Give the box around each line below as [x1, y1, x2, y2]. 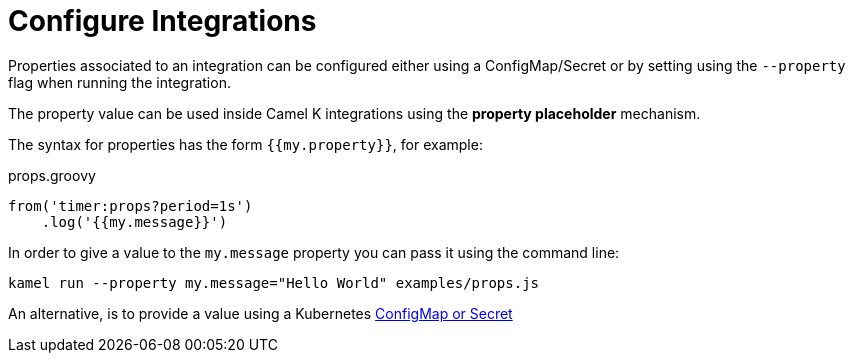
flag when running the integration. [8, 73, 231, 91]
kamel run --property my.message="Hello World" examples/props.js [8, 274, 540, 291]
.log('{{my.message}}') [41, 213, 228, 230]
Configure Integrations [8, 4, 317, 38]
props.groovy [8, 166, 96, 184]
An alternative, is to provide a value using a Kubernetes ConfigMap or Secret [8, 304, 513, 322]
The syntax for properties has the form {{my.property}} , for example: [8, 135, 483, 153]
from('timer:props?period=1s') [8, 197, 253, 214]
